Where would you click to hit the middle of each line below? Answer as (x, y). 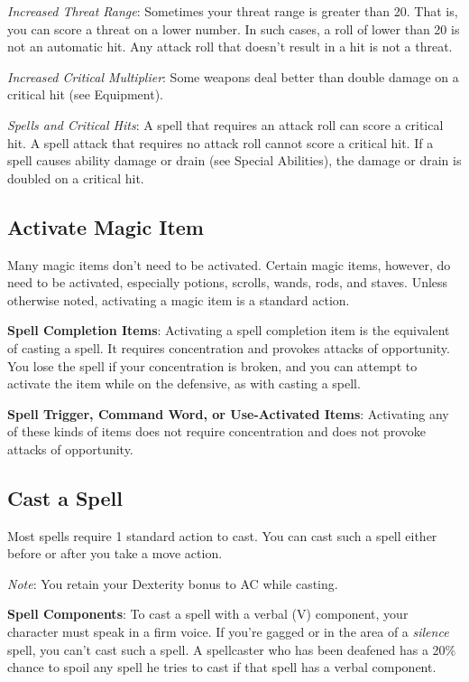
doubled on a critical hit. (76, 178)
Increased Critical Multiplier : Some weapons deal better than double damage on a (233, 76)
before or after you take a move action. (115, 553)
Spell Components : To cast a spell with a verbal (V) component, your (208, 614)
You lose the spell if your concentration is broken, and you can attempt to (212, 365)
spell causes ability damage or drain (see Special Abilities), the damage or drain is (234, 160)
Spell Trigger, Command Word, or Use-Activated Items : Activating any (228, 413)
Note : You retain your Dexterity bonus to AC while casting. (173, 583)
